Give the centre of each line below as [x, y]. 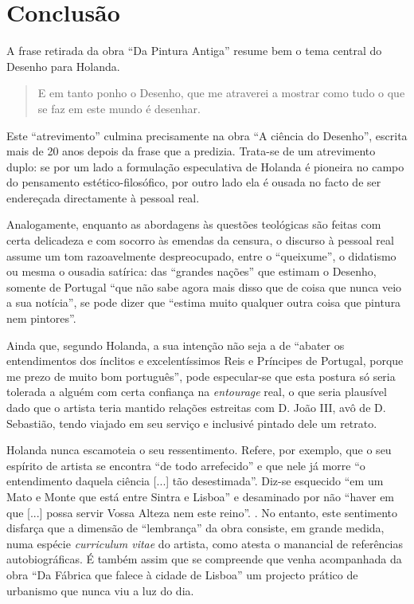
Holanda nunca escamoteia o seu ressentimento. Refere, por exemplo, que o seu [199, 450]
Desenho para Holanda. [63, 66]
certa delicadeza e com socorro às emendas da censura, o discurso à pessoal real [200, 240]
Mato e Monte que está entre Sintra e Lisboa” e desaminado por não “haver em [201, 496]
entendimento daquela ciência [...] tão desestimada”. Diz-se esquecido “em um [195, 481]
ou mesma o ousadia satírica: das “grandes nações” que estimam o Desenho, [191, 271]
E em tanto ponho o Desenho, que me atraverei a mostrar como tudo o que [221, 93]
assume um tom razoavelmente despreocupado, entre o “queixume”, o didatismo [201, 255]
